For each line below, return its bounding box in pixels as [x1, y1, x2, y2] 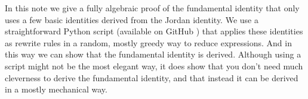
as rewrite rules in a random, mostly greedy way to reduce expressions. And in [5, 36, 292, 49]
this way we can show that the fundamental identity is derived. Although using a [5, 48, 301, 60]
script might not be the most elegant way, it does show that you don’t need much [5, 59, 303, 72]
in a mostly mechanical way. [5, 83, 107, 95]
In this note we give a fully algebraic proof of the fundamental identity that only [5, 2, 300, 14]
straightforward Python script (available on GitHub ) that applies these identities [5, 25, 303, 37]
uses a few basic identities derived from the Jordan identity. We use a [5, 13, 258, 25]
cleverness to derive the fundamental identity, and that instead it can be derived [5, 71, 298, 84]
